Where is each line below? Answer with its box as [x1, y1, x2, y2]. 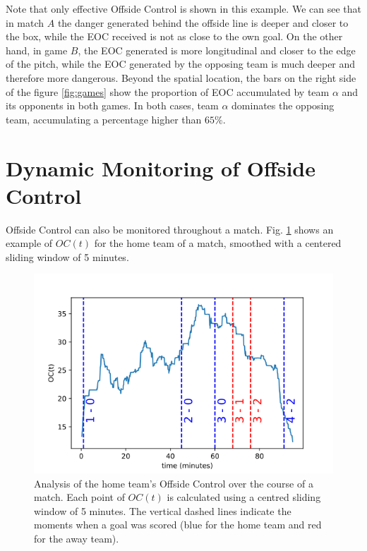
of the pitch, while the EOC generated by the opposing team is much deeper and [6, 56, 356, 71]
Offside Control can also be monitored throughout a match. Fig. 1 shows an [6, 222, 334, 236]
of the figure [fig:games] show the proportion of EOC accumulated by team [6, 84, 330, 99]
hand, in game [6, 42, 68, 57]
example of [6, 236, 53, 250]
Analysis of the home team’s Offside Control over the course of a [34, 476, 313, 490]
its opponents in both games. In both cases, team [6, 98, 219, 113]
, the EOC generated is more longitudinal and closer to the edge [78, 42, 356, 57]
